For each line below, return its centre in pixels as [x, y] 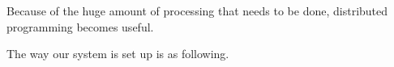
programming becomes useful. [80, 26]
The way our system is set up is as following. [118, 54]
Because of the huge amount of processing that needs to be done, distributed [197, 10]
